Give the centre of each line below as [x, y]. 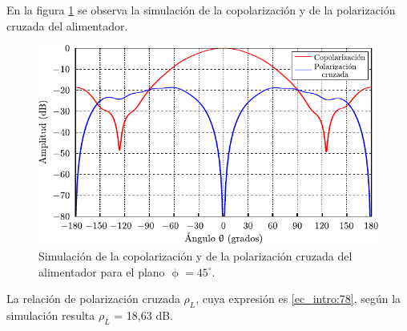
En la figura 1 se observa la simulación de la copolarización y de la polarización [201, 10]
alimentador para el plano [102, 271]
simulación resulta [51, 315]
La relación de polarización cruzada [93, 299]
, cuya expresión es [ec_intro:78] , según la [298, 299]
